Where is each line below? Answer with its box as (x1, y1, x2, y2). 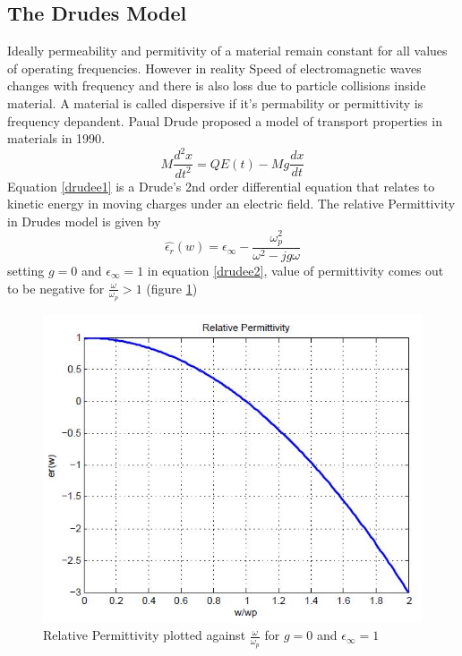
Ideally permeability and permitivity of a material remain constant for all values (7, 41, 448, 60)
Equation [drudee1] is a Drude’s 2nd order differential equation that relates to (7, 176, 435, 195)
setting (7, 261, 45, 280)
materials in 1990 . (7, 129, 106, 148)
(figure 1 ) (146, 278, 198, 297)
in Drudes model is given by (7, 211, 161, 230)
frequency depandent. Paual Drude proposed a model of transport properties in (7, 111, 442, 130)
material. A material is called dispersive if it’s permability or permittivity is (7, 93, 423, 112)
